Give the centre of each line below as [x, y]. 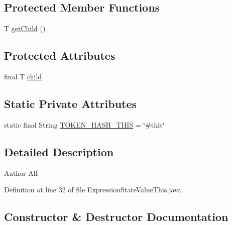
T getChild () [25, 28]
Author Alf [21, 173]
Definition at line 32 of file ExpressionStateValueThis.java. [94, 190]
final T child [23, 76]
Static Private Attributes [71, 103]
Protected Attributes [60, 55]
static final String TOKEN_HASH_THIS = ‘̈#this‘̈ [84, 124]
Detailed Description [59, 151]
